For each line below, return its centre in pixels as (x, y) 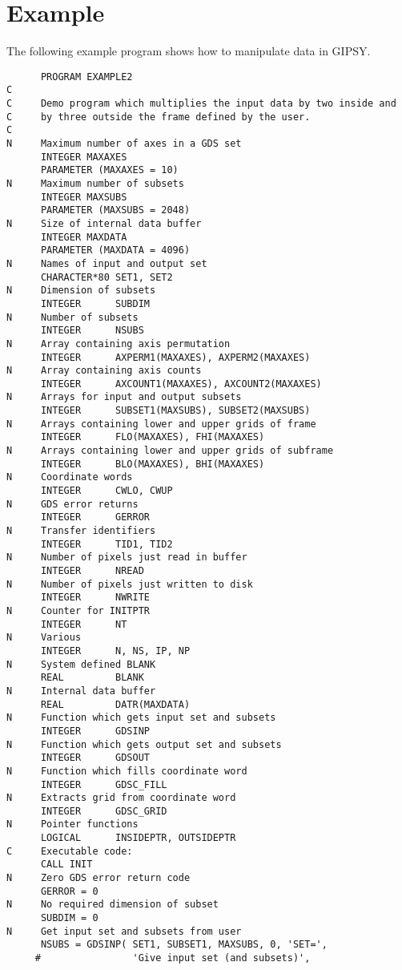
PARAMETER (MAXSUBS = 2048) (115, 210)
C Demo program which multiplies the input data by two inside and (201, 104)
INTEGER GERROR (95, 517)
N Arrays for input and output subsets (124, 397)
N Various (44, 638)
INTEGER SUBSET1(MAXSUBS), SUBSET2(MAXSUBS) (175, 411)
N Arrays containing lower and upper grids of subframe (170, 451)
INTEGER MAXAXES (84, 157)
